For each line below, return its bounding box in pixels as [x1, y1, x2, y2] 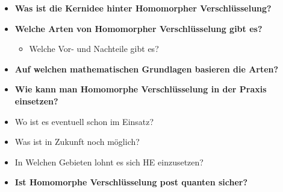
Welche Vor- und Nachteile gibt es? [29, 42, 159, 55]
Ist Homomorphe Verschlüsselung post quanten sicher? [14, 176, 248, 188]
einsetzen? [14, 94, 58, 107]
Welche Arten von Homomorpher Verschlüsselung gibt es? [14, 22, 263, 34]
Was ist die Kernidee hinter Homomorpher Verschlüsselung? [14, 2, 272, 14]
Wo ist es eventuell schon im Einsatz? [14, 115, 154, 127]
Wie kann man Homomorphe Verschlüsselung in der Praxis [14, 83, 267, 95]
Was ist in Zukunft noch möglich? [14, 135, 140, 148]
